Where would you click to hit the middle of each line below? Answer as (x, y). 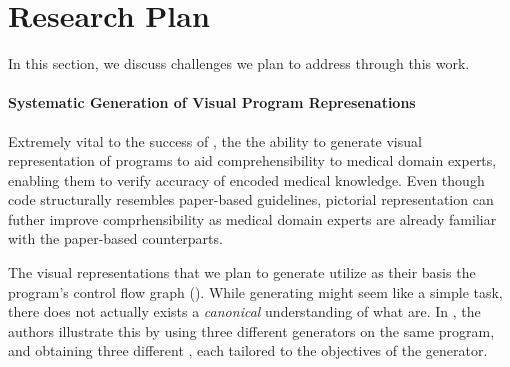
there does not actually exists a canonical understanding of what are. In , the (244, 311)
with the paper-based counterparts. (115, 238)
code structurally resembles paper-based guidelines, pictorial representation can (251, 199)
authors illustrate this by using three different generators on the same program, (251, 330)
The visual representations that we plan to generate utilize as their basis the (242, 272)
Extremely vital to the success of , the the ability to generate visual (215, 140)
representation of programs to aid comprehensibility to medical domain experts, (252, 160)
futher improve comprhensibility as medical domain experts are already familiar (252, 218)
